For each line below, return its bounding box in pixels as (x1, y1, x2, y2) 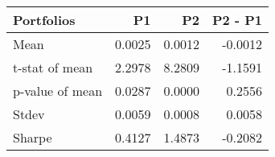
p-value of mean (13, 81, 103, 100)
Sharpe (13, 128, 52, 147)
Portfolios (13, 10, 76, 29)
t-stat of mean (13, 58, 93, 76)
